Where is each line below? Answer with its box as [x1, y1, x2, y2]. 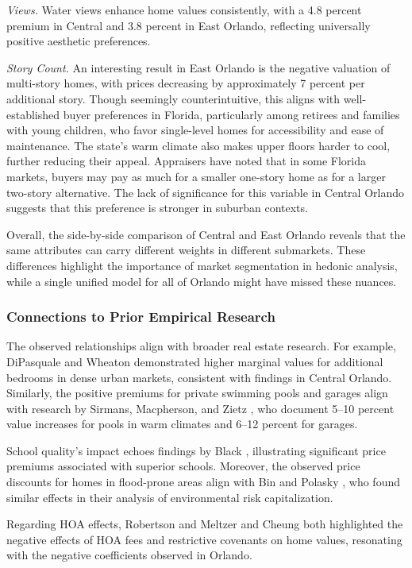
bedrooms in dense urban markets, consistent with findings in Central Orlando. [6, 369, 392, 385]
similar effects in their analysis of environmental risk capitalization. [6, 489, 333, 505]
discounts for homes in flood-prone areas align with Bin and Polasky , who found [6, 473, 400, 490]
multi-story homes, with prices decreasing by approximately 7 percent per [6, 75, 365, 91]
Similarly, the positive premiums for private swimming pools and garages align [6, 384, 388, 401]
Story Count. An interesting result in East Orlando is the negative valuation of [6, 59, 391, 75]
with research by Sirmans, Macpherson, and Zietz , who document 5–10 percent [6, 400, 395, 416]
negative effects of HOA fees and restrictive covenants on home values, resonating [6, 531, 402, 547]
